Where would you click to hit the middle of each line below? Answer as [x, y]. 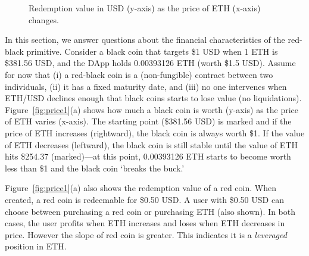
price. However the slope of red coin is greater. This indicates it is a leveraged [146, 234]
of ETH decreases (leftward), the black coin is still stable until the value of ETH [151, 144]
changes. [44, 19]
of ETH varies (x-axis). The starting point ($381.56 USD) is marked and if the [148, 121]
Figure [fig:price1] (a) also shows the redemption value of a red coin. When [141, 188]
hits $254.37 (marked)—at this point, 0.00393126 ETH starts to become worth [148, 156]
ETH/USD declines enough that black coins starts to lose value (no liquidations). [153, 98]
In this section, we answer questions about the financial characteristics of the [145, 40]
